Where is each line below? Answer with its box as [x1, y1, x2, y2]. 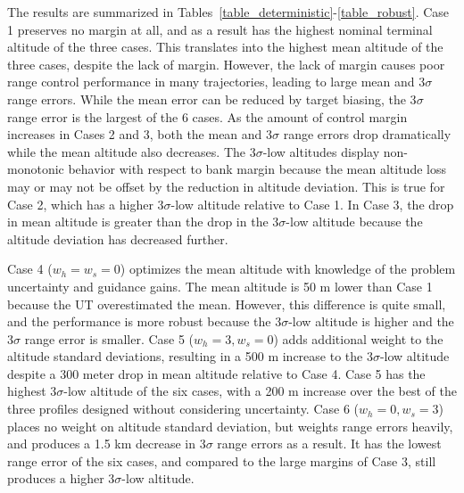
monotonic [7, 160, 64, 178]
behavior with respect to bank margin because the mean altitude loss [68, 160, 446, 178]
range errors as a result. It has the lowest [217, 434, 442, 453]
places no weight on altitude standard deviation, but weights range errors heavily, [7, 416, 453, 435]
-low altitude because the [286, 212, 423, 231]
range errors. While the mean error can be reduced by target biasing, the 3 [7, 89, 417, 108]
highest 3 [7, 382, 57, 400]
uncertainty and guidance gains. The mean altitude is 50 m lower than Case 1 [7, 276, 433, 295]
